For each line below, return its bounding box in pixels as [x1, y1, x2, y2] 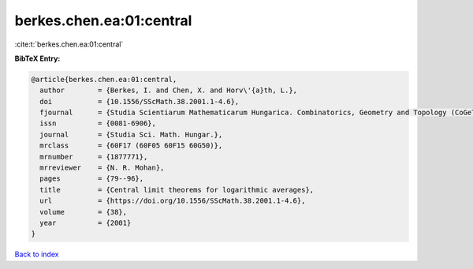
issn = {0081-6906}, [39, 119, 157, 128]
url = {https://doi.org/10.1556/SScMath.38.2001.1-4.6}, [39, 196, 306, 205]
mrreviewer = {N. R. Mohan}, [39, 163, 165, 173]
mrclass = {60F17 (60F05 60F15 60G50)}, [39, 141, 223, 150]
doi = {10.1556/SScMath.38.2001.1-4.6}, [39, 97, 240, 106]
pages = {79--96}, [39, 174, 144, 183]
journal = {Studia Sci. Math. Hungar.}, [39, 130, 223, 139]
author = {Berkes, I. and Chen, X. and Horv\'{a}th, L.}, [39, 86, 298, 95]
